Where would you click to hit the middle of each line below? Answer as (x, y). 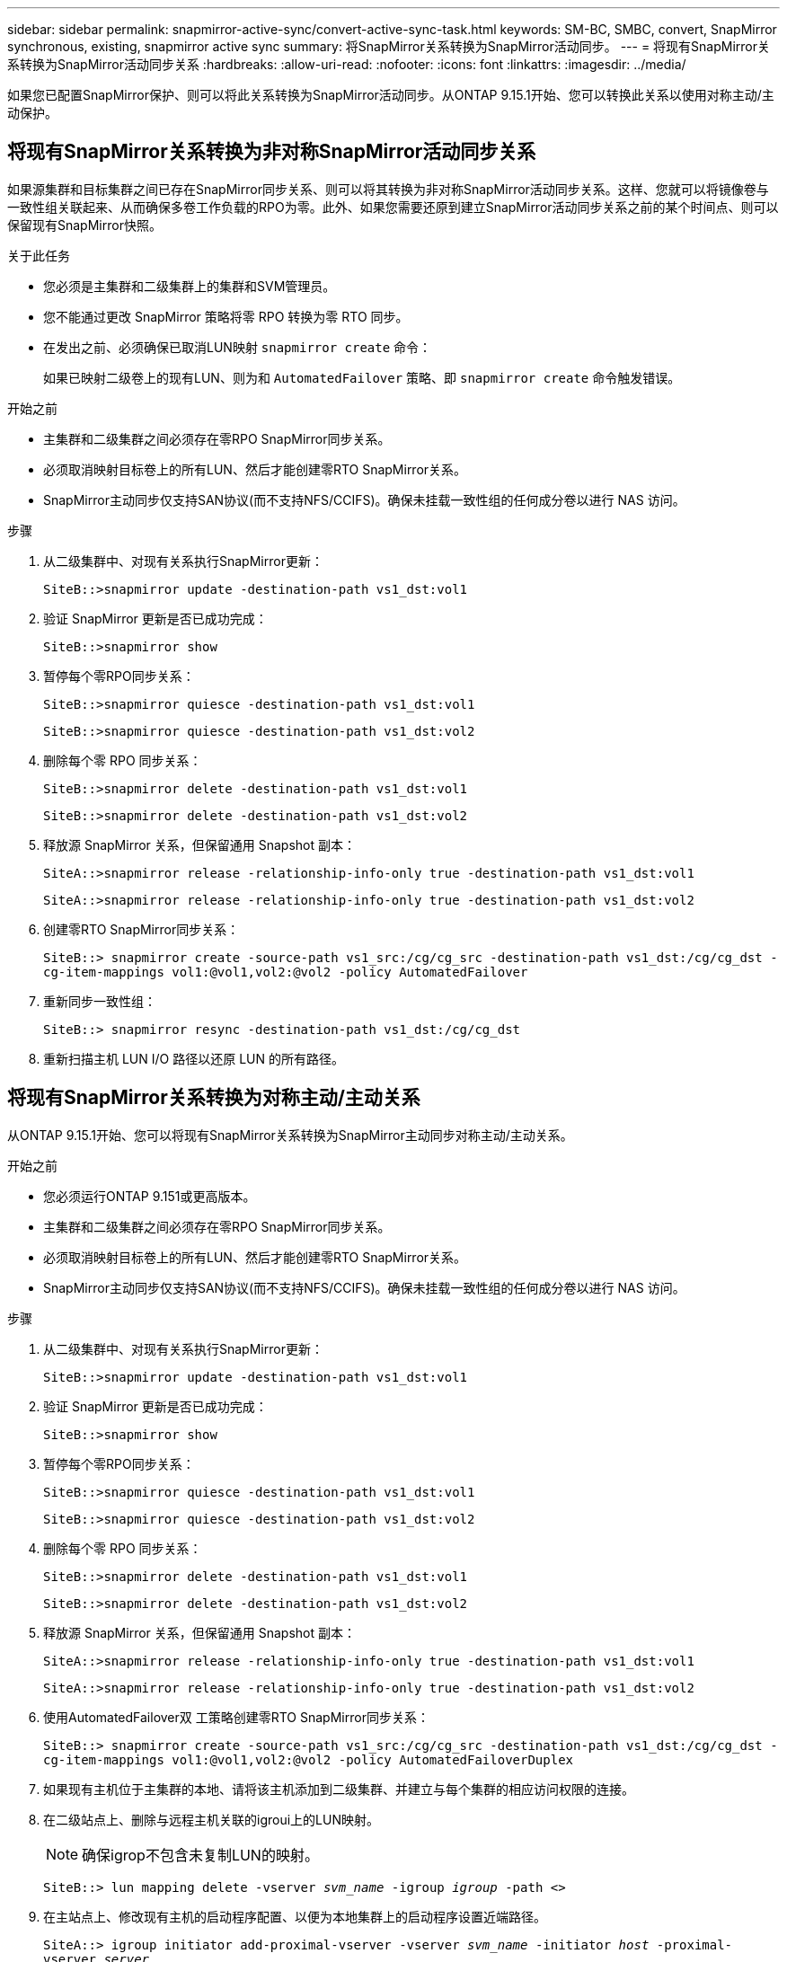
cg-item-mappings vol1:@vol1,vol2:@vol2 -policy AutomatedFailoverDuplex (309, 1759)
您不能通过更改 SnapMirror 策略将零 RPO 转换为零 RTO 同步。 (226, 316)
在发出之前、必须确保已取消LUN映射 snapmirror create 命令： (238, 347)
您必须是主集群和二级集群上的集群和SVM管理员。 (190, 286)
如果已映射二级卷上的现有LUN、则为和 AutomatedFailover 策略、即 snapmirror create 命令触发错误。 (362, 377)
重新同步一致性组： (100, 1001)
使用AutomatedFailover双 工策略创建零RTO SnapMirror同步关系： (236, 1717)
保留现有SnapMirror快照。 (84, 225)
